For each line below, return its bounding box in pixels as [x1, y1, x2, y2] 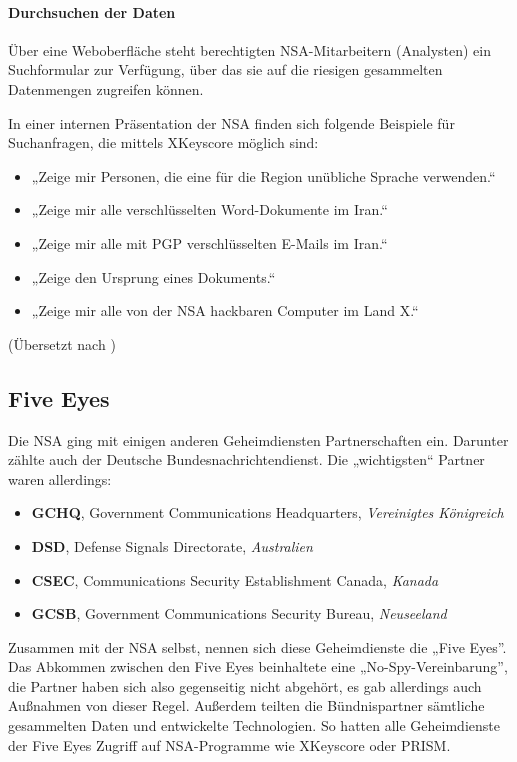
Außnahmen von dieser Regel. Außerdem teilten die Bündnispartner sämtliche [8, 695, 485, 716]
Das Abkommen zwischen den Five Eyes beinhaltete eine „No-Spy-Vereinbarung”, [8, 656, 508, 677]
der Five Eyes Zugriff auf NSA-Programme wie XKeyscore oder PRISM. [8, 734, 451, 755]
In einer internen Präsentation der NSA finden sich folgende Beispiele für [8, 112, 455, 133]
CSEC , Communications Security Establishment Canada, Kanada [31, 569, 439, 590]
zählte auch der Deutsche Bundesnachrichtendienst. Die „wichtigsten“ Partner [8, 449, 485, 470]
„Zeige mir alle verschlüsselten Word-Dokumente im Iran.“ [31, 199, 388, 220]
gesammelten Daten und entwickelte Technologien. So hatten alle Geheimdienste [8, 715, 500, 736]
